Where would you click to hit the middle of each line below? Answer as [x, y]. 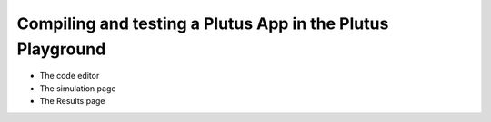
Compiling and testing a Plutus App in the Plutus [203, 23]
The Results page [72, 101]
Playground [61, 49]
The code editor [70, 76]
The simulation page [78, 88]
